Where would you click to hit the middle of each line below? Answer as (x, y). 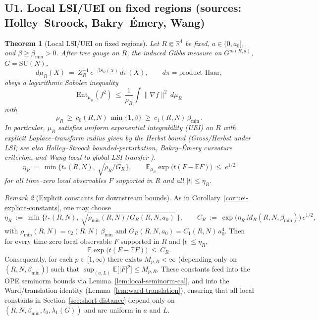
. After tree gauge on (88, 53)
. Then (235, 230)
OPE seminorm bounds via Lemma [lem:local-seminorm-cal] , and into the (117, 280)
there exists (125, 258)
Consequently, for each (39, 258)
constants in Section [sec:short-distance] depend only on (90, 300)
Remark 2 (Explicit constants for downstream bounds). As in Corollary (112, 198)
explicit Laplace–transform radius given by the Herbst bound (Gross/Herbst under (128, 138)
